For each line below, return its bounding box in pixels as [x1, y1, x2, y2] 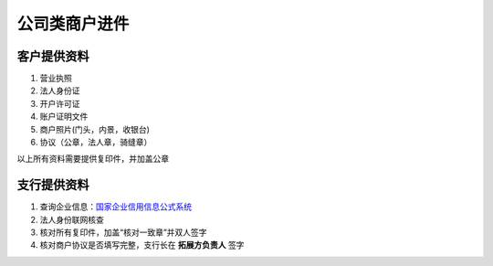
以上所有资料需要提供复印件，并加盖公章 [16, 154, 169, 165]
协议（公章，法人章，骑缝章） [39, 137, 152, 148]
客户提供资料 [16, 48, 89, 64]
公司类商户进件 [16, 14, 130, 34]
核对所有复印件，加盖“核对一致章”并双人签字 [39, 227, 207, 238]
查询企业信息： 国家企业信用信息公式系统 [39, 201, 192, 212]
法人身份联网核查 [39, 214, 104, 225]
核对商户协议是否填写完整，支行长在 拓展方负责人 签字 [39, 239, 245, 250]
